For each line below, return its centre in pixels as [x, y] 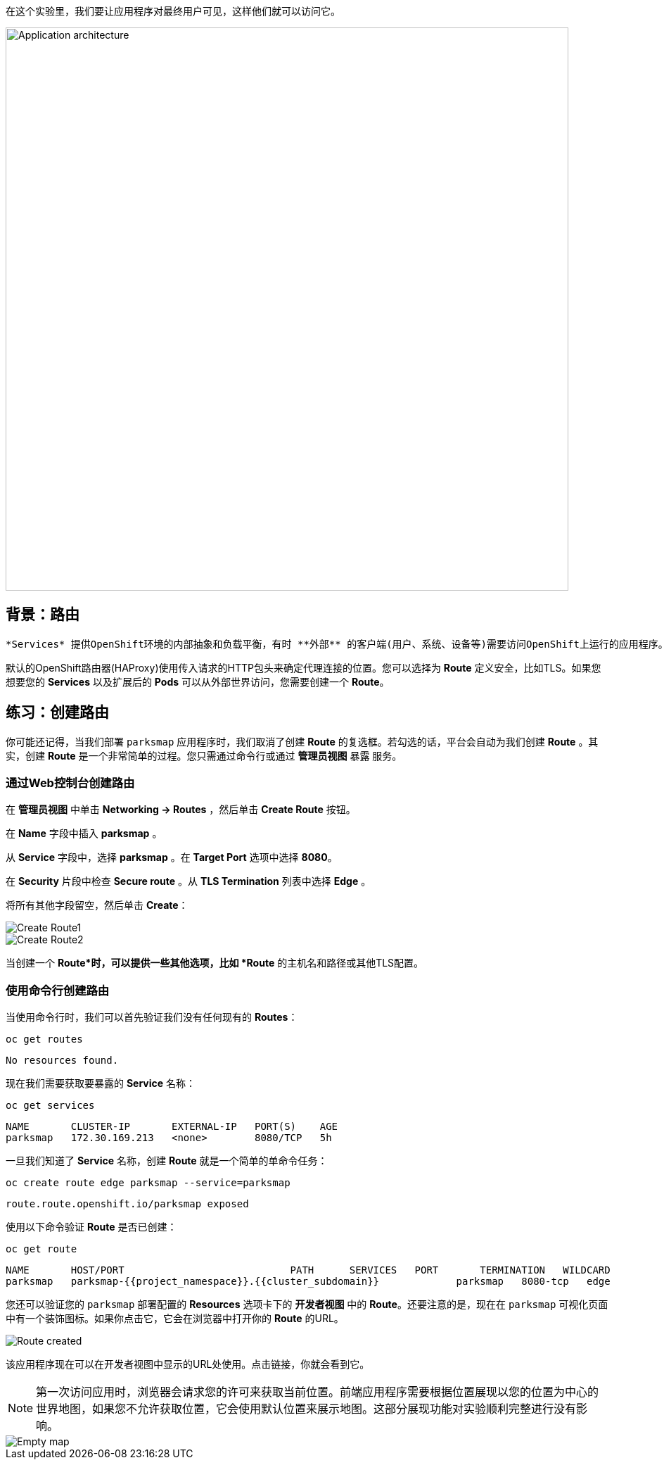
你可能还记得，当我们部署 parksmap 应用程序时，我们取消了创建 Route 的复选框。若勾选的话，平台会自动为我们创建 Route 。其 [302, 741]
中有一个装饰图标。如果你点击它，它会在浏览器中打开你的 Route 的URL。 [175, 1319]
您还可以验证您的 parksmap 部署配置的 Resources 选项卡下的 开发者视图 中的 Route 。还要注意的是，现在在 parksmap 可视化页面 [307, 1304]
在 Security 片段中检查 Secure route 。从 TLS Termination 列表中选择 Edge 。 [189, 881]
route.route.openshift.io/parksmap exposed [127, 1204]
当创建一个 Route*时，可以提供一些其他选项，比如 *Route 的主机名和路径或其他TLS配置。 [215, 963]
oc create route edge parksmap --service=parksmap [148, 1183]
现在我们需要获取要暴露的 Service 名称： [101, 1083]
